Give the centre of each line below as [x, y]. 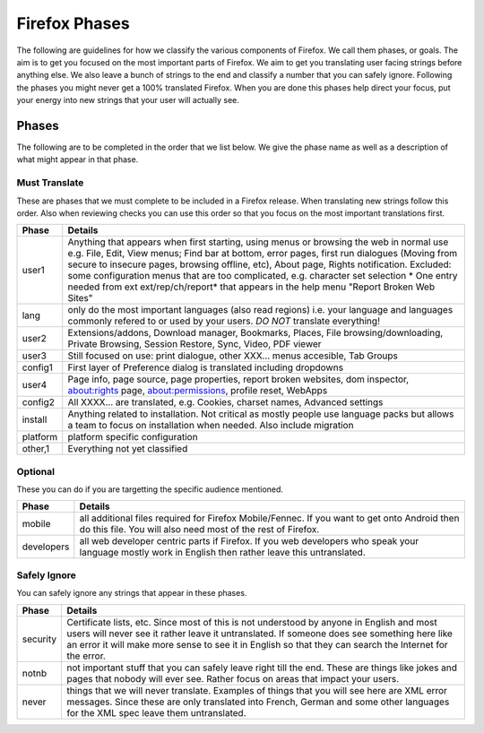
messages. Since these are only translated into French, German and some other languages [258, 702]
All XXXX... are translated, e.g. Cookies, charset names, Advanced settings [225, 402]
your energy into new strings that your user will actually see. [128, 100]
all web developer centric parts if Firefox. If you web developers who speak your [249, 541]
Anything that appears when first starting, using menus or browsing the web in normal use [258, 242]
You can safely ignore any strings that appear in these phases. [132, 593]
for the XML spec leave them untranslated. [156, 712]
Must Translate [50, 183]
